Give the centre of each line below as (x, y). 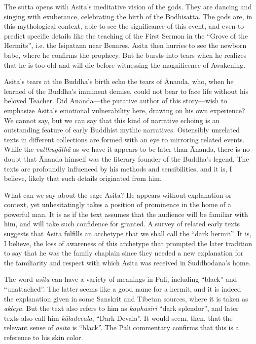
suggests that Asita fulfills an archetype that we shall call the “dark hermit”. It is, (128, 234)
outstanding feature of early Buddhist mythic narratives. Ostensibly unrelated (122, 130)
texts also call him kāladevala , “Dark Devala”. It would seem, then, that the (118, 318)
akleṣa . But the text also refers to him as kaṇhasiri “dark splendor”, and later (121, 308)
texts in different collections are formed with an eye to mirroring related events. (124, 139)
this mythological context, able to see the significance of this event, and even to (124, 26)
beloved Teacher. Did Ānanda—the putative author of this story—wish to (116, 101)
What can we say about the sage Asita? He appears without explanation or (118, 194)
